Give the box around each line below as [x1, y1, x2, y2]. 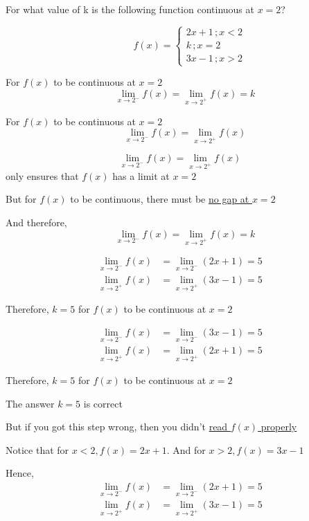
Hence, [6, 466, 34, 480]
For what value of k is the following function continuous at [6, 2, 254, 16]
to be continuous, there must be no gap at [70, 192, 249, 206]
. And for [166, 442, 206, 457]
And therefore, [6, 214, 67, 229]
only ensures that [6, 168, 79, 183]
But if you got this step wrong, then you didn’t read [6, 419, 228, 434]
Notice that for [6, 442, 69, 457]
